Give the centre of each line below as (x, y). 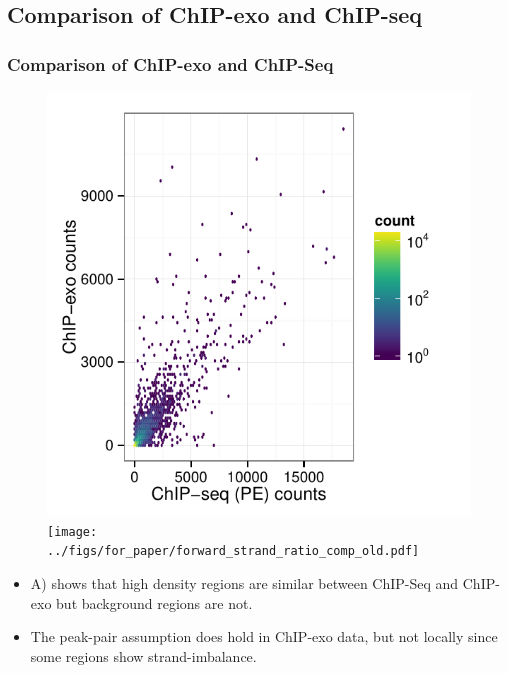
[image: (72, 531)
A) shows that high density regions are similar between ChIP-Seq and (244, 582)
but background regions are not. (154, 602)
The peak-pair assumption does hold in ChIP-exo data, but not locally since (264, 636)
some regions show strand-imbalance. (143, 655)
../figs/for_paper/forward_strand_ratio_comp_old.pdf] (233, 551)
